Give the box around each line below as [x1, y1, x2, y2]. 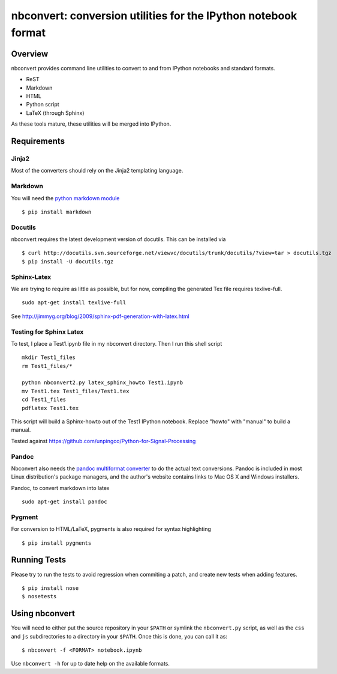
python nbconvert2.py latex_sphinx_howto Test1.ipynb [22, 379, 183, 386]
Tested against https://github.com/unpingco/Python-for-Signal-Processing [11, 437, 196, 444]
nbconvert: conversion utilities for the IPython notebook [11, 9, 297, 22]
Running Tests [11, 555, 66, 565]
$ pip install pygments [22, 539, 92, 547]
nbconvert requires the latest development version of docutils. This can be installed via [11, 236, 226, 243]
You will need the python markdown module [11, 194, 120, 201]
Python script [26, 101, 59, 108]
